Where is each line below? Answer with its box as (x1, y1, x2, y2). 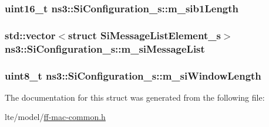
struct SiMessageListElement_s (68, 28, 221, 42)
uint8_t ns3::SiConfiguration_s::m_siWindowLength (5, 68, 261, 83)
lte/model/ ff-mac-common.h (5, 111, 106, 123)
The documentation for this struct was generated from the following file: (5, 91, 265, 103)
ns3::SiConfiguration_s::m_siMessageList (5, 41, 205, 56)
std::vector (5, 28, 56, 42)
